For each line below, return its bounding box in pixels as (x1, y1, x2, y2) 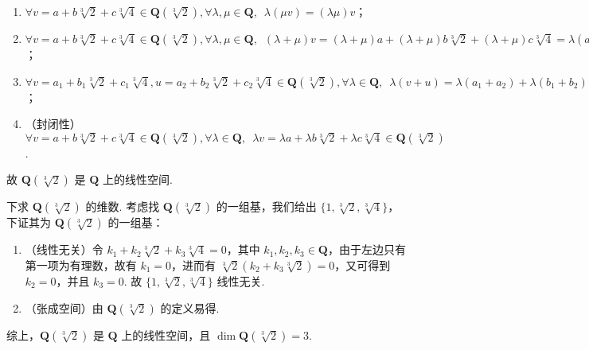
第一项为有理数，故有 (25, 256, 137, 273)
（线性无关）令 (25, 241, 103, 258)
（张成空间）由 (25, 299, 103, 316)
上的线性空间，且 (121, 326, 211, 343)
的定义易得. (160, 299, 220, 316)
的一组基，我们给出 (216, 198, 317, 215)
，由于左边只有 (327, 241, 406, 258)
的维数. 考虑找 (85, 198, 160, 215)
